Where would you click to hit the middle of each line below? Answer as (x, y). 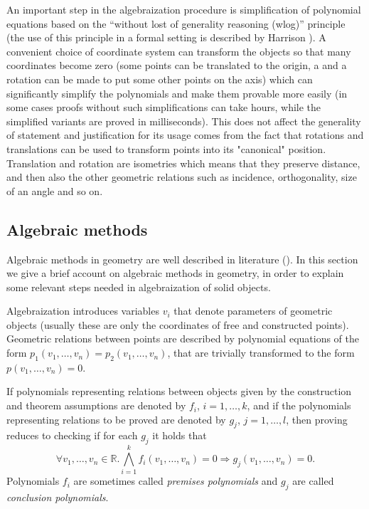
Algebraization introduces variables (83, 311)
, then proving (317, 419)
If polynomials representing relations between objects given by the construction (179, 391)
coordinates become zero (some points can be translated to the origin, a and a (177, 65)
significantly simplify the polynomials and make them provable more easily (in (177, 93)
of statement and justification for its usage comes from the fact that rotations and (185, 135)
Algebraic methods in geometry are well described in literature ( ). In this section (182, 259)
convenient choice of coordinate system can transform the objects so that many (179, 51)
